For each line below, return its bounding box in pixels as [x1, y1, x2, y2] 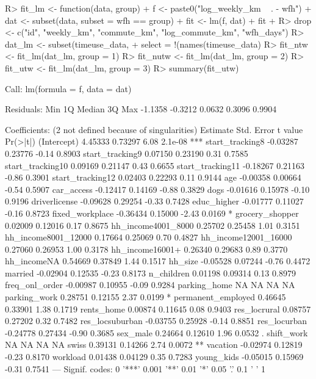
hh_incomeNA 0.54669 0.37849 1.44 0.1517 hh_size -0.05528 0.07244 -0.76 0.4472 [5, 254, 311, 267]
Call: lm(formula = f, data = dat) [5, 82, 132, 95]
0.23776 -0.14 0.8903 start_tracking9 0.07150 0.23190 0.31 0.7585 [5, 146, 248, 159]
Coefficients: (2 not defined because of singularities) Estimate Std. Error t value [5, 123, 303, 135]
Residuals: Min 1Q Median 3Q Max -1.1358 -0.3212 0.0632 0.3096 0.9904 [5, 103, 277, 115]
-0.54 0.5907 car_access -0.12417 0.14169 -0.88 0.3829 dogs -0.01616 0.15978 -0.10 [5, 182, 310, 195]
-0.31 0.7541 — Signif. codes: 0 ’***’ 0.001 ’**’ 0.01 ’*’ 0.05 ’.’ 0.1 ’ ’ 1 [5, 362, 266, 375]
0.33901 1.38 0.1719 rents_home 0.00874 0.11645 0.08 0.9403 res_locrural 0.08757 [5, 302, 311, 315]
